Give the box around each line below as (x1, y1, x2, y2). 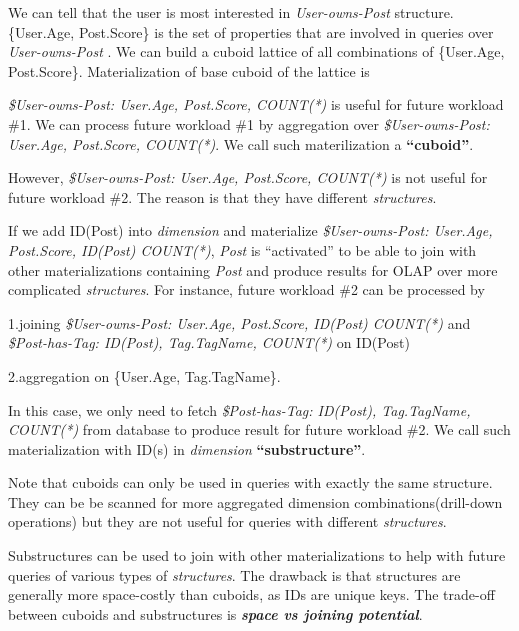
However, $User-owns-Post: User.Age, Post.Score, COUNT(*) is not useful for (8, 167, 488, 188)
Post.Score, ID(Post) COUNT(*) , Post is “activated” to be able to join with (8, 239, 477, 260)
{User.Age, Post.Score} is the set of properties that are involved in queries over (8, 21, 494, 42)
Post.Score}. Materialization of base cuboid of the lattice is (8, 60, 370, 81)
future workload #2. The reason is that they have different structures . (8, 186, 437, 207)
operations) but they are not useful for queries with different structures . (8, 511, 447, 532)
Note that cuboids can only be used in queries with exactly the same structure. (8, 472, 493, 493)
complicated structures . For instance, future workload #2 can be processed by (8, 279, 485, 300)
